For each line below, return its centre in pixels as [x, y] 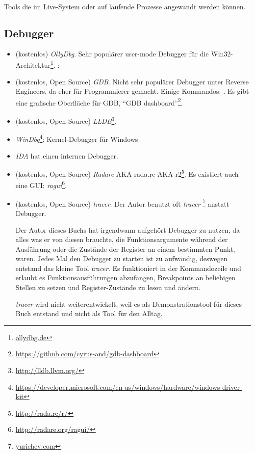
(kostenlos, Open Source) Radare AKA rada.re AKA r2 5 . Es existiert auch [127, 173]
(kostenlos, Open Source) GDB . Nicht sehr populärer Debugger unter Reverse [132, 81]
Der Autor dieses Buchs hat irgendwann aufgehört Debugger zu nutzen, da [127, 229]
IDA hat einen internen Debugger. [67, 155]
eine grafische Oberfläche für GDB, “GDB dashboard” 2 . [99, 102]
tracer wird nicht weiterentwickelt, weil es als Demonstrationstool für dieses [129, 304]
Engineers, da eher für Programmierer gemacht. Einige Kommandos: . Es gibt [132, 91]
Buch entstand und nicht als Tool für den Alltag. [89, 313]
